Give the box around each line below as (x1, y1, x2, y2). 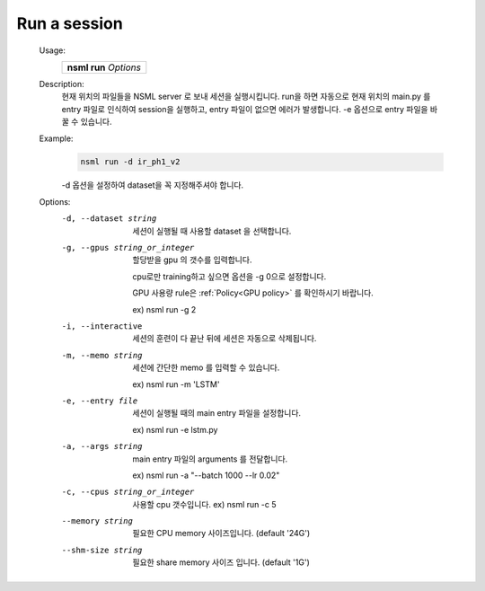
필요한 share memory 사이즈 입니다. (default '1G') (132, 557, 310, 568)
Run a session (16, 13, 123, 33)
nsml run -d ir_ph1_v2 (80, 157, 181, 167)
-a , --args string (61, 441, 143, 452)
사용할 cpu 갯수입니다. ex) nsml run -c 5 (132, 498, 277, 509)
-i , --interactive (61, 321, 143, 331)
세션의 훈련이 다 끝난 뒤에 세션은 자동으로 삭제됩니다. (132, 333, 317, 344)
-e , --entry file (61, 395, 138, 406)
